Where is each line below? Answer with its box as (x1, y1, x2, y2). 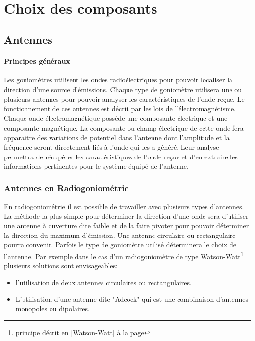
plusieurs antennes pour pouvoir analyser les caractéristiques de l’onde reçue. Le (4, 94, 245, 104)
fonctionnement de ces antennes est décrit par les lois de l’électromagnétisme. (4, 103, 236, 113)
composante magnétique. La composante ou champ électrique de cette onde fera (4, 122, 244, 132)
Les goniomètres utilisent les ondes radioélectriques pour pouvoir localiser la (4, 74, 233, 84)
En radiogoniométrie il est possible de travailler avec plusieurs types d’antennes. (4, 201, 244, 211)
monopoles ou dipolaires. (15, 303, 90, 314)
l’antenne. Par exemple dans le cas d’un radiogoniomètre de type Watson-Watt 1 (4, 250, 244, 261)
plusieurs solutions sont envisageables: (4, 261, 118, 271)
